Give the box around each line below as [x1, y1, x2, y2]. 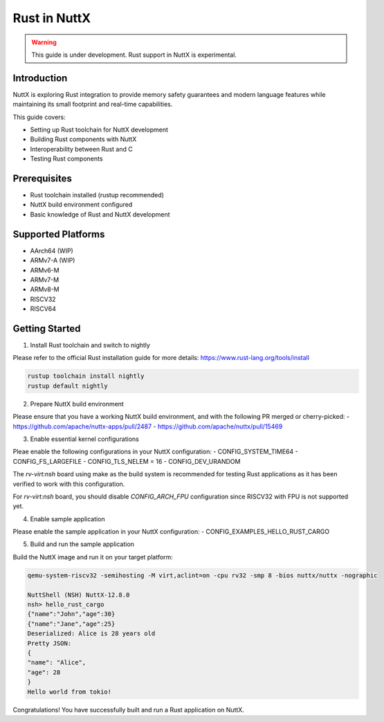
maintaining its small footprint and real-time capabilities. [12, 100, 173, 109]
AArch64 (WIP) [30, 246, 74, 255]
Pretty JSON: [27, 639, 72, 647]
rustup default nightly [27, 381, 109, 390]
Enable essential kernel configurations [30, 435, 140, 443]
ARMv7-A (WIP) [30, 256, 75, 264]
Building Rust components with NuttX [30, 135, 137, 143]
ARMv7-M [30, 276, 60, 284]
